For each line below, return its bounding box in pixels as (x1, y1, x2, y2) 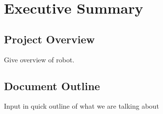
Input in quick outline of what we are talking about (4, 101, 159, 111)
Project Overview (4, 31, 95, 46)
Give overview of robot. (4, 54, 75, 64)
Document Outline (4, 78, 100, 93)
